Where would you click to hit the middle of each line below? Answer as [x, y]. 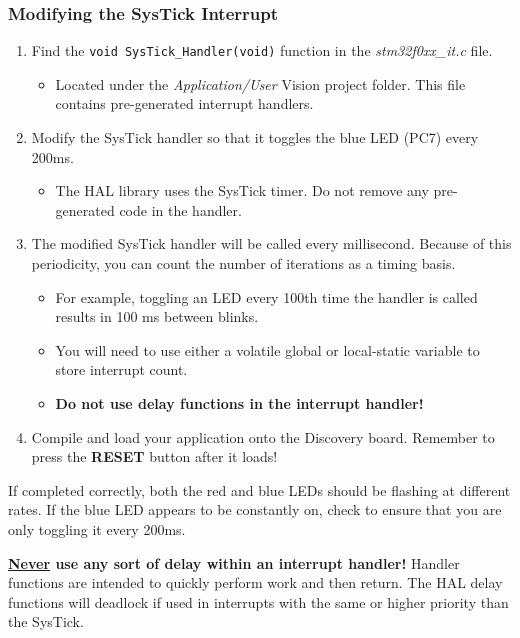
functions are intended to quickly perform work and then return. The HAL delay [255, 582]
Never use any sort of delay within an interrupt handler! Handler [234, 562]
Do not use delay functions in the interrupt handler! [239, 403]
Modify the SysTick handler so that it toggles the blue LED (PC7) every [255, 137]
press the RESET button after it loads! [154, 456]
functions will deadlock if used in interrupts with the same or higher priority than [258, 601]
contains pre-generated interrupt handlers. [184, 103]
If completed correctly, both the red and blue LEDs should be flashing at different [259, 489]
